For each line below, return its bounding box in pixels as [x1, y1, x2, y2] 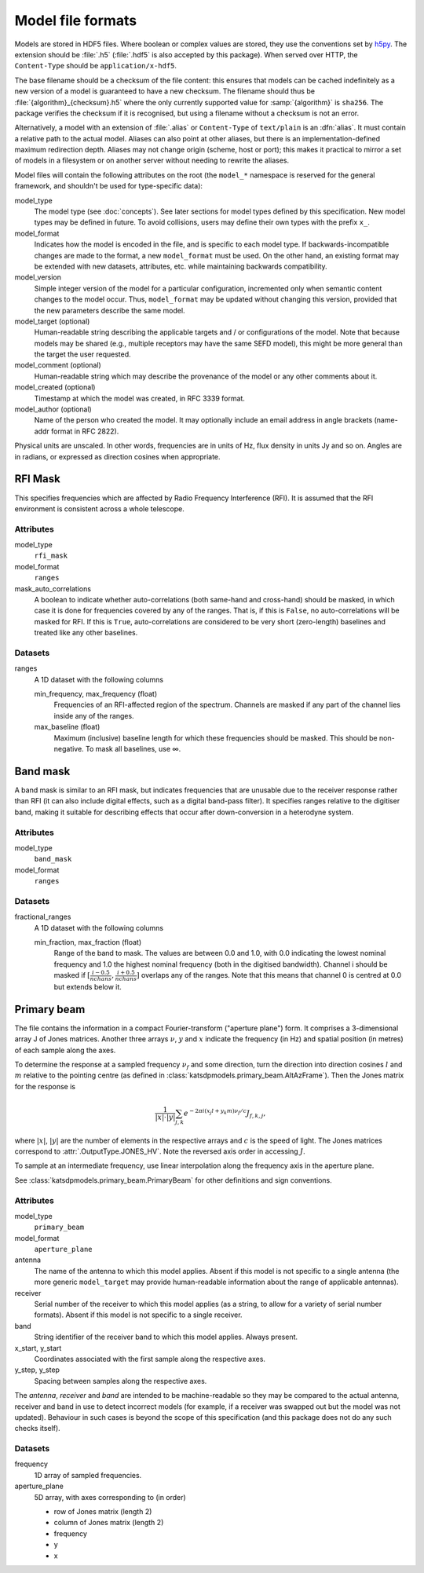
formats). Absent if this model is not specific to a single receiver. [34, 1310, 243, 1319]
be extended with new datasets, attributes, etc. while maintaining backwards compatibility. [34, 262, 327, 271]
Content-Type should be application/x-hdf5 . [14, 61, 177, 71]
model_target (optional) [14, 316, 90, 326]
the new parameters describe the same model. [34, 305, 185, 315]
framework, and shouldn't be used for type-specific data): [14, 181, 203, 191]
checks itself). [14, 1424, 60, 1433]
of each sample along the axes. [14, 1045, 116, 1055]
